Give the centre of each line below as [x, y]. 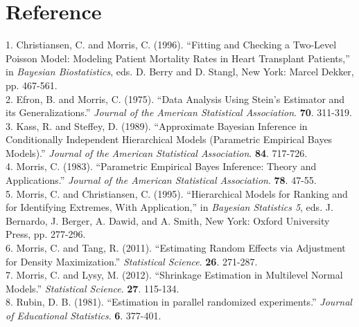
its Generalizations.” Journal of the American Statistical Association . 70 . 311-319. [179, 112]
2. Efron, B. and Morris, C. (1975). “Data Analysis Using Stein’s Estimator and [175, 99]
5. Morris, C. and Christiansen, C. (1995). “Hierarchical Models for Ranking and [177, 193]
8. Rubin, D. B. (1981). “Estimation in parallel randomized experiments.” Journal [179, 302]
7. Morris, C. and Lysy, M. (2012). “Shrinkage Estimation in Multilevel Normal [174, 275]
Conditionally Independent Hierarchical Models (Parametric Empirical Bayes [169, 139]
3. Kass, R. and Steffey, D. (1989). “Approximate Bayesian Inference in [157, 125]
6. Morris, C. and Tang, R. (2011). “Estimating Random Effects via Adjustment [176, 248]
